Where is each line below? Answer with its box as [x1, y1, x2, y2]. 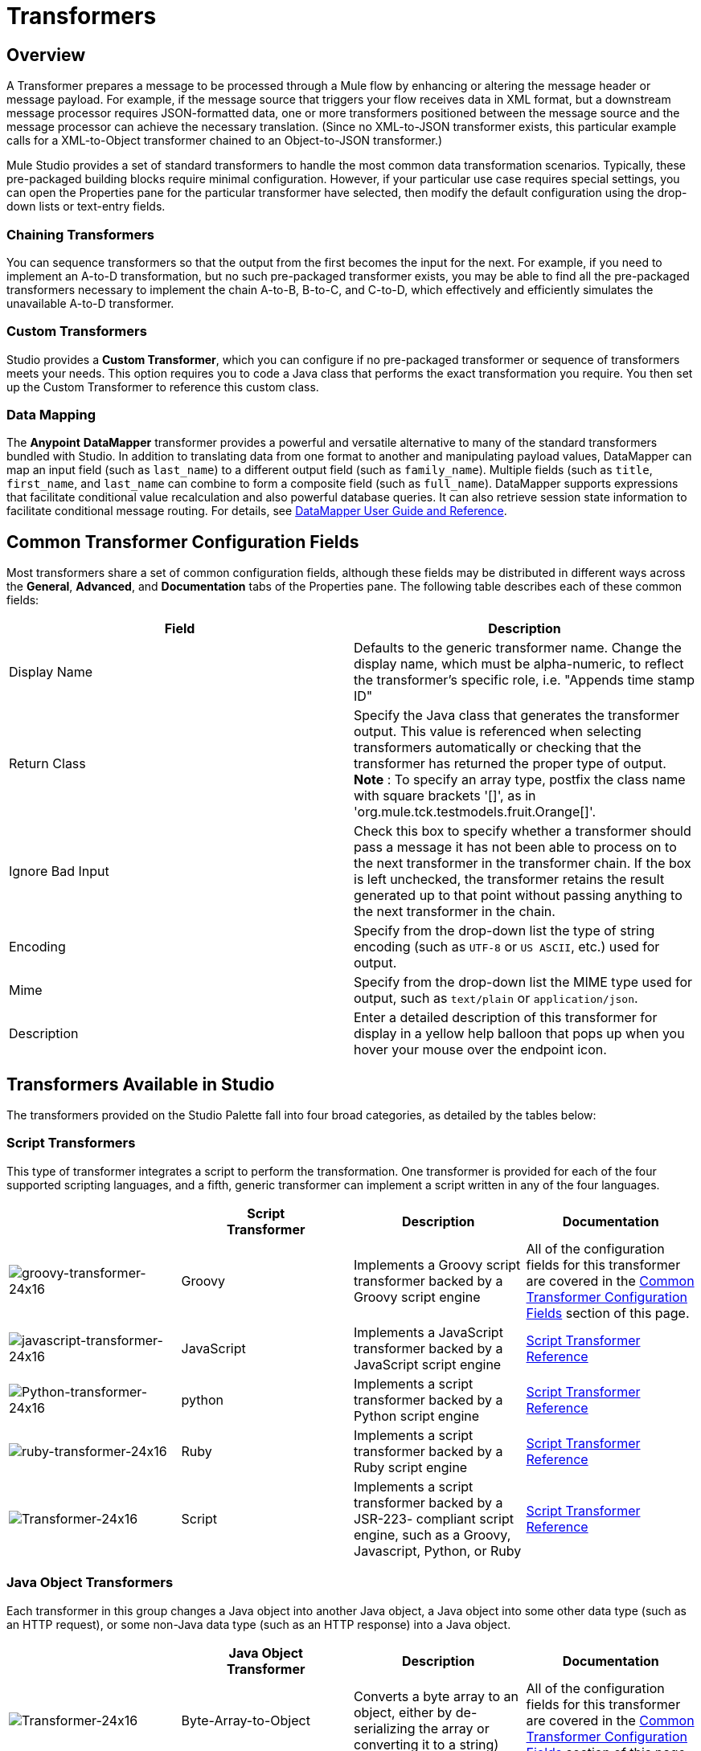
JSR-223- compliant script [354, 1510, 514, 1527]
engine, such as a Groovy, [354, 1526, 511, 1543]
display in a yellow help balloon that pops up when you [354, 1025, 685, 1042]
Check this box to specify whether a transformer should [354, 823, 691, 840]
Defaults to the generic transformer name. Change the [354, 640, 682, 657]
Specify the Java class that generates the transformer [354, 707, 680, 724]
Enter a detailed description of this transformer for [354, 1009, 658, 1026]
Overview [6, 44, 86, 65]
